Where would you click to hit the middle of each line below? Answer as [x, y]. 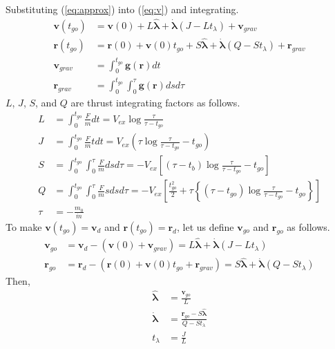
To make [24, 226]
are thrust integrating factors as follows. [155, 102]
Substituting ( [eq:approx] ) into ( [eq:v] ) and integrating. [122, 9]
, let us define [205, 226]
